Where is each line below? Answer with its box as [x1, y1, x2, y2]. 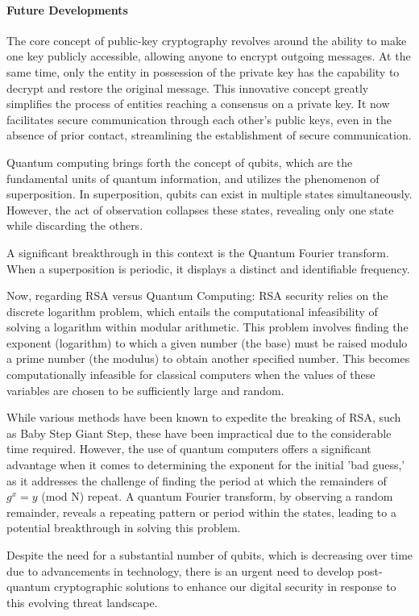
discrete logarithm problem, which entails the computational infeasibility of [6, 302, 378, 319]
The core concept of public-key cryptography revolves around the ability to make [6, 31, 407, 48]
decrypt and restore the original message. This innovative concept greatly [6, 79, 369, 96]
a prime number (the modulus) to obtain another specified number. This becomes [6, 350, 410, 367]
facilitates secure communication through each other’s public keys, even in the [6, 110, 392, 127]
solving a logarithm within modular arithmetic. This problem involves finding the [6, 318, 409, 335]
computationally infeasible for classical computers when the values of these [6, 366, 375, 383]
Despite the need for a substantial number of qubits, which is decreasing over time [6, 547, 413, 564]
